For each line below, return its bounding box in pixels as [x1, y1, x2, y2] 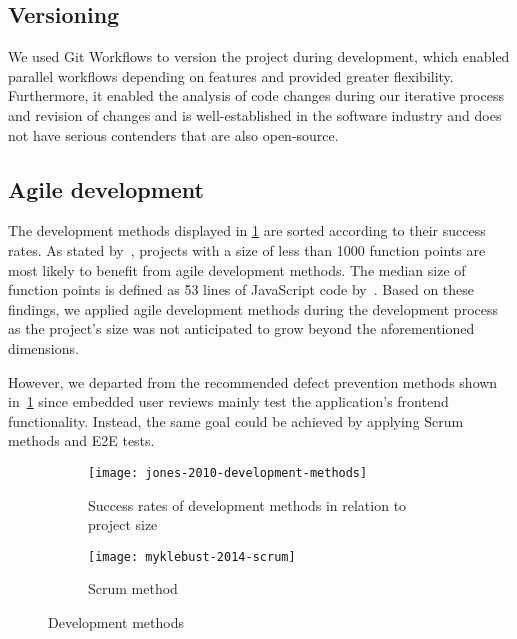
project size [88, 514, 158, 535]
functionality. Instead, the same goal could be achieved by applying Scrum [8, 410, 464, 431]
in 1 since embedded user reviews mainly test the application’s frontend [8, 391, 449, 412]
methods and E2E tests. [8, 430, 155, 451]
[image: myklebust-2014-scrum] [88, 549, 296, 564]
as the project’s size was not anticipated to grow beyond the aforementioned [8, 318, 475, 339]
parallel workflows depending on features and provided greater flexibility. [8, 65, 454, 86]
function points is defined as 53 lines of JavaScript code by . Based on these [8, 279, 475, 300]
